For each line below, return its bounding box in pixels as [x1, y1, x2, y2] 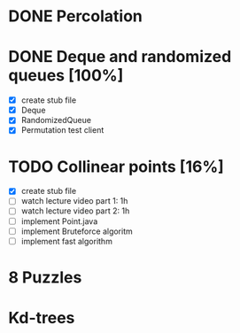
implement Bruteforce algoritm [20, 226, 134, 236]
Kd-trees [8, 308, 75, 329]
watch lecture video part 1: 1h [20, 196, 128, 206]
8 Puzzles [8, 267, 82, 287]
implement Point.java [20, 215, 98, 227]
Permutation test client [20, 125, 105, 136]
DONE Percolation [8, 6, 143, 27]
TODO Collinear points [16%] [8, 157, 225, 176]
